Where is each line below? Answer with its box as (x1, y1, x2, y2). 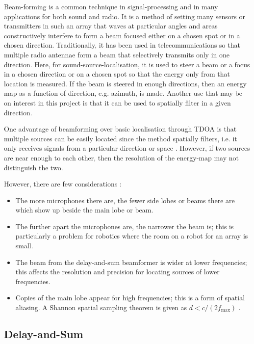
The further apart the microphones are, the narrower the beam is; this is (15, 221, 234, 231)
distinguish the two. (4, 162, 63, 172)
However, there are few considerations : (4, 179, 122, 189)
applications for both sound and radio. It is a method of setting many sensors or (4, 11, 245, 21)
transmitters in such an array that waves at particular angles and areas (4, 21, 218, 31)
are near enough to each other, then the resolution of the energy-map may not (4, 152, 239, 162)
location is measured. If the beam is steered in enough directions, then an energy (4, 78, 247, 88)
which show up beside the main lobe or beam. (15, 205, 153, 215)
